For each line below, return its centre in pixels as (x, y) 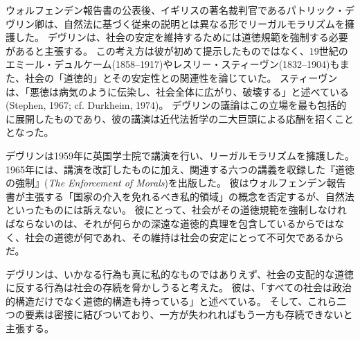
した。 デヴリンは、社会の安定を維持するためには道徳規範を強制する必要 (181, 37)
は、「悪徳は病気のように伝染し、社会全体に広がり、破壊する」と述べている (177, 91)
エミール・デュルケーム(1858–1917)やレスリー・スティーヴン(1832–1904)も (173, 64)
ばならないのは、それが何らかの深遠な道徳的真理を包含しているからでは (170, 223)
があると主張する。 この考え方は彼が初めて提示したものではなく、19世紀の (177, 50)
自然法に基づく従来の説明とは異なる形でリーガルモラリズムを (204, 23)
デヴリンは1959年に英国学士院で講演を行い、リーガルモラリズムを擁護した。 (180, 155)
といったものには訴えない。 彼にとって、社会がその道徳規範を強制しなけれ (176, 210)
